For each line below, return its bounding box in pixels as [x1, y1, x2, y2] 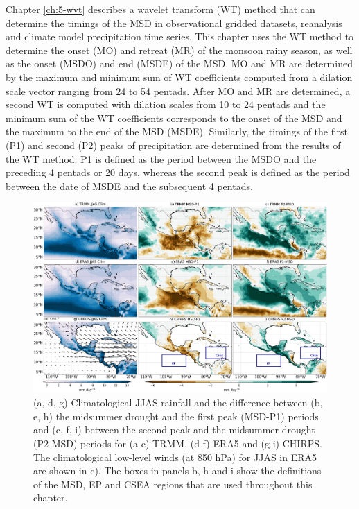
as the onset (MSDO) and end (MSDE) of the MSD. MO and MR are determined [6, 56, 353, 71]
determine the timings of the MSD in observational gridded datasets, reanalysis [6, 15, 342, 30]
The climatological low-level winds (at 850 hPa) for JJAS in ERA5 [33, 449, 317, 464]
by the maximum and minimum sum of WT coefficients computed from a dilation [6, 69, 353, 84]
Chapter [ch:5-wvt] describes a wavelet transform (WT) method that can [6, 2, 315, 16]
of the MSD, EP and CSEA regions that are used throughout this [33, 476, 313, 491]
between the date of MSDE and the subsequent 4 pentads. [6, 178, 253, 193]
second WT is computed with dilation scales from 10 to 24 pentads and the [6, 97, 326, 112]
